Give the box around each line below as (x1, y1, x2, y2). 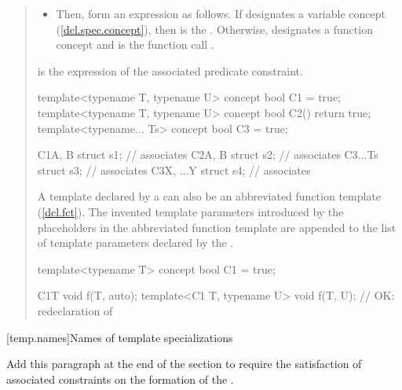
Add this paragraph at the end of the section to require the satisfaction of (6, 355, 362, 372)
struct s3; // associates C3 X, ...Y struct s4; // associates (37, 161, 311, 178)
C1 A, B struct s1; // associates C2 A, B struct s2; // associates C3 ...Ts (37, 146, 378, 163)
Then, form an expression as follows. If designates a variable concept (56, 6, 386, 21)
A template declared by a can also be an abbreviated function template (37, 188, 382, 204)
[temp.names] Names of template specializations (6, 329, 233, 345)
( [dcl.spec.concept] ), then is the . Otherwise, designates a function (56, 20, 373, 37)
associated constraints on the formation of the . (6, 370, 234, 387)
